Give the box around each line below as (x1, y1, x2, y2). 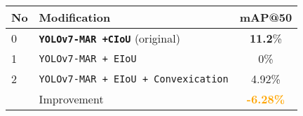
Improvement (39, 91, 104, 107)
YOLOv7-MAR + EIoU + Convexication (39, 73, 229, 85)
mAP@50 (239, 9, 292, 25)
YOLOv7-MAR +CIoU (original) (39, 30, 180, 46)
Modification (39, 9, 111, 25)
